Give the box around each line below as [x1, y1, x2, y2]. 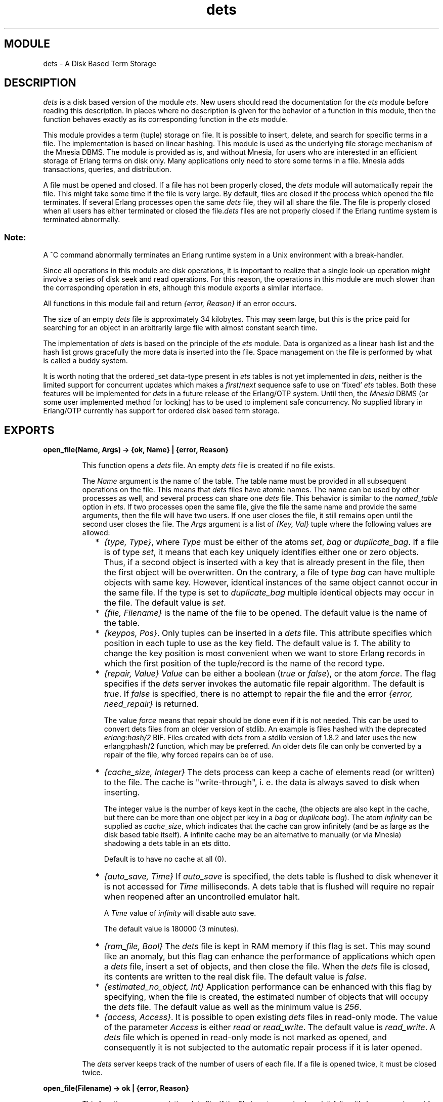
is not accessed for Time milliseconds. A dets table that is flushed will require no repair [104, 881, 434, 892]
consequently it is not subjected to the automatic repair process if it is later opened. [104, 1042, 422, 1053]
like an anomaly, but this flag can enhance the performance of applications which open [104, 951, 435, 962]
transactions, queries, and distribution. [43, 165, 171, 174]
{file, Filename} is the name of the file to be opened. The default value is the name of [104, 608, 427, 618]
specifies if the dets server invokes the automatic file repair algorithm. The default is [104, 679, 425, 689]
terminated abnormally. [43, 215, 120, 224]
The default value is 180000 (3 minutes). [104, 924, 239, 934]
